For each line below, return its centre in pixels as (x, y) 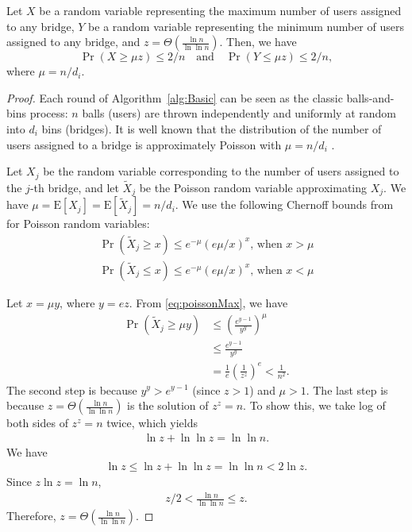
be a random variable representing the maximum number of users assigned (220, 10)
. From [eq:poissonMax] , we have (208, 302)
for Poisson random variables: (78, 224)
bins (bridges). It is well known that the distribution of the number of (212, 128)
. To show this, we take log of (314, 405)
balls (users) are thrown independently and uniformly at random (239, 113)
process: (49, 113)
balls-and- (370, 97)
